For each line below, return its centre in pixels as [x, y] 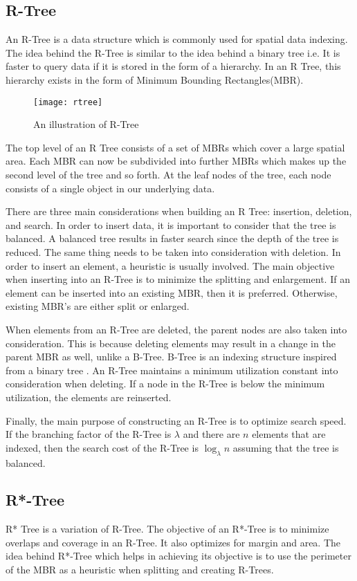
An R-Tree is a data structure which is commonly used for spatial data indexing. [177, 39]
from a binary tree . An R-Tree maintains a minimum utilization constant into [172, 370]
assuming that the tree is [286, 447]
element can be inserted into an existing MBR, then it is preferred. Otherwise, [172, 292]
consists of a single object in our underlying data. [110, 188]
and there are [211, 434]
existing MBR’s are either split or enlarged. [98, 306]
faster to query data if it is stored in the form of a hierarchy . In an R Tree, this [173, 66]
